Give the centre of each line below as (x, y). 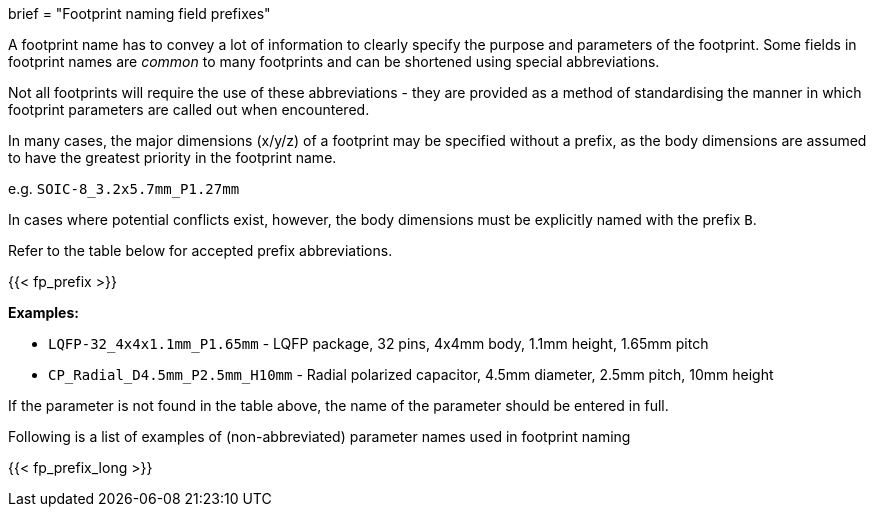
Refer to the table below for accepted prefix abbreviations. (200, 250)
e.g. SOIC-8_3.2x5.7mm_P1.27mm (124, 188)
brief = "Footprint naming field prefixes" (139, 13)
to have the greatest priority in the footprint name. (172, 157)
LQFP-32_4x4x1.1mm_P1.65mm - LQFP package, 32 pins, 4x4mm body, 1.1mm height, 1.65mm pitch (378, 343)
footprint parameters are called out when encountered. (189, 109)
